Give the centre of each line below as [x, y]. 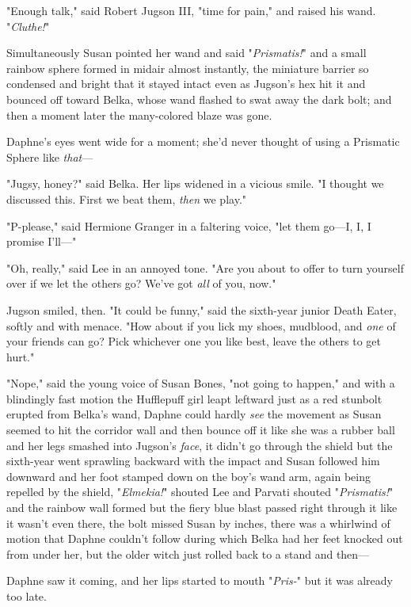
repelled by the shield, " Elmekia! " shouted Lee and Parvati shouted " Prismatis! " [200, 492]
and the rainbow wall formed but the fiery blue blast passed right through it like [202, 508]
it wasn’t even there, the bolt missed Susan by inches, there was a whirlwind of [198, 523]
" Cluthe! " [28, 26]
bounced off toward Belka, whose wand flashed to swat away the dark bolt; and [199, 99]
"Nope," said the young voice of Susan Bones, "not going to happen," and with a [201, 383]
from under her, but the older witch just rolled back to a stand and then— [188, 554]
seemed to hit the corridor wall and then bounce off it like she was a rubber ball [201, 430]
